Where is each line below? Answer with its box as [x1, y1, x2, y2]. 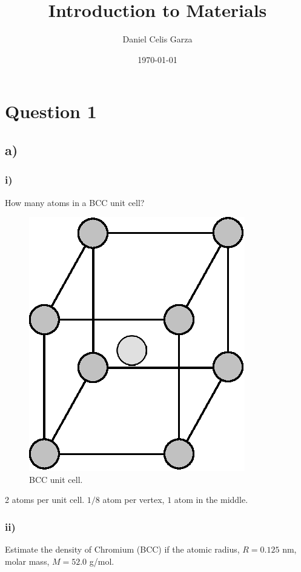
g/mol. [89, 554, 114, 567]
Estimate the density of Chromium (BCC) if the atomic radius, [5, 543, 240, 556]
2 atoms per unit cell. [5, 493, 85, 506]
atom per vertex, [102, 493, 165, 506]
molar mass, [5, 554, 50, 567]
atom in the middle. [174, 493, 248, 506]
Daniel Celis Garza [122, 33, 193, 45]
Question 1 [5, 99, 97, 124]
